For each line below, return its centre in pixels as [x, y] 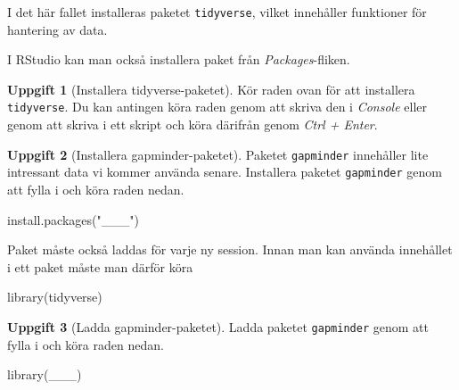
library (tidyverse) [55, 297]
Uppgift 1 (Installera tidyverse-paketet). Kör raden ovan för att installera [211, 89]
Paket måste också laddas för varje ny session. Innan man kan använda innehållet [230, 249]
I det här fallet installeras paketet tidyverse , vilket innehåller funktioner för [217, 12]
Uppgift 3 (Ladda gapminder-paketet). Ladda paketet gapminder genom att [218, 326]
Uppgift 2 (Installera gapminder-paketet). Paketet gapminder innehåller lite [218, 154]
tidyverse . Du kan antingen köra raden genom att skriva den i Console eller [217, 107]
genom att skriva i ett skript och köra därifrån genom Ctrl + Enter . [193, 124]
